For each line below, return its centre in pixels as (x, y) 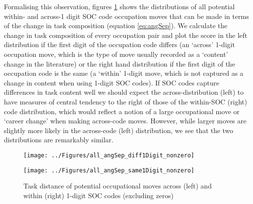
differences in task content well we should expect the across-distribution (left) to (124, 92)
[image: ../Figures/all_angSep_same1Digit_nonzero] (109, 170)
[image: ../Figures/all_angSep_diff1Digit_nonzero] (109, 155)
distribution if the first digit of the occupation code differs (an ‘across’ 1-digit (119, 44)
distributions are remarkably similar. (59, 140)
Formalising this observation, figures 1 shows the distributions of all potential (119, 6)
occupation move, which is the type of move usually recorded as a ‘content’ (116, 54)
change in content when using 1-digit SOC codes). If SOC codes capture (112, 82)
